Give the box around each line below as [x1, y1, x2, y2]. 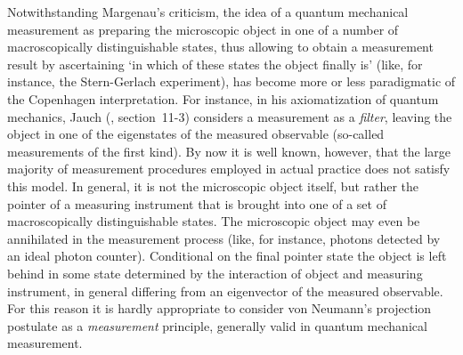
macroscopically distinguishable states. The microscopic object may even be [7, 212, 420, 230]
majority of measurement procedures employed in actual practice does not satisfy [7, 159, 451, 178]
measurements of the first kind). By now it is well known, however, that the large [7, 141, 451, 160]
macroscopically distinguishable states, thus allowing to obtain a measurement [7, 37, 434, 56]
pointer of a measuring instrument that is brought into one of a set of [7, 194, 386, 213]
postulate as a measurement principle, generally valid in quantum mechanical [7, 316, 427, 335]
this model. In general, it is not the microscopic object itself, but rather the [7, 176, 419, 195]
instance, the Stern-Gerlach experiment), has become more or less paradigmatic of [7, 72, 456, 91]
